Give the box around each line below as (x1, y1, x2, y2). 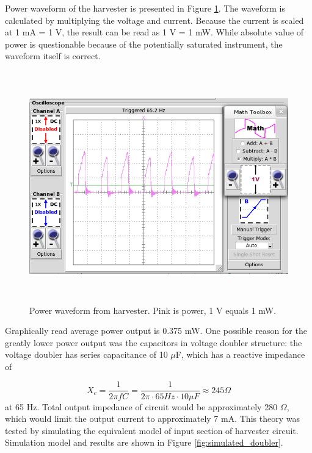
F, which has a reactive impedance (175, 348, 305, 361)
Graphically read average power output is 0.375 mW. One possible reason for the (5, 324, 307, 337)
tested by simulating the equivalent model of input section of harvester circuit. (5, 424, 299, 437)
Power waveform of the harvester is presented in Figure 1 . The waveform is (5, 2, 286, 14)
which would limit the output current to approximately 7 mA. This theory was (5, 412, 300, 425)
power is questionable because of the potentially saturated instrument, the (5, 37, 283, 50)
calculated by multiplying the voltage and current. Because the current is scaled (5, 13, 304, 26)
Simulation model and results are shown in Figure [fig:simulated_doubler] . (5, 436, 283, 449)
